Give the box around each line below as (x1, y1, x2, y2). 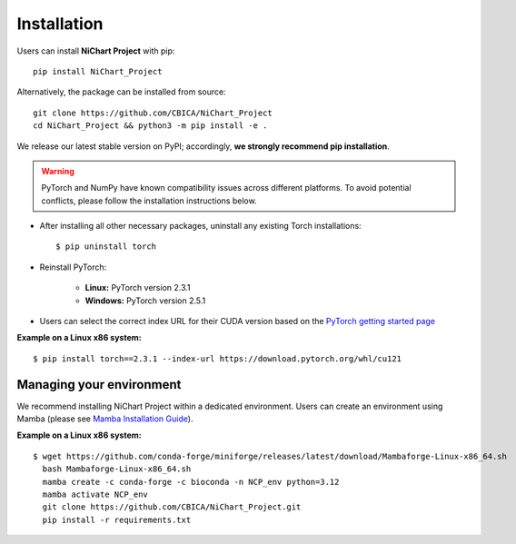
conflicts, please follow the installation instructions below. (41, 195, 258, 206)
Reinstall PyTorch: (39, 262, 107, 272)
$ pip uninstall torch (55, 242, 157, 252)
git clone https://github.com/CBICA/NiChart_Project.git (42, 502, 302, 512)
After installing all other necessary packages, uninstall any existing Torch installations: (39, 221, 362, 232)
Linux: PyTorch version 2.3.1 (84, 282, 191, 293)
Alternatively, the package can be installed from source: (16, 86, 226, 97)
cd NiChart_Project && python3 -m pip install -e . (33, 121, 268, 131)
